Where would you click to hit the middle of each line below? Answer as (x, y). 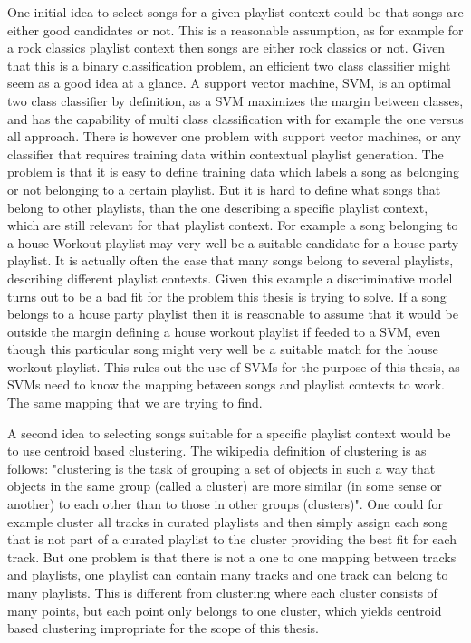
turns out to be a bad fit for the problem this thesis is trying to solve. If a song (227, 296)
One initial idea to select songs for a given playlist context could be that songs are (235, 12)
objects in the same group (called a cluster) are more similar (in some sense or (225, 486)
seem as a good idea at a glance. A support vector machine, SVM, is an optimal (229, 83)
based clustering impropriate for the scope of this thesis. (163, 628)
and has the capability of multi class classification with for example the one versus (235, 118)
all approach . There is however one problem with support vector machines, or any (235, 136)
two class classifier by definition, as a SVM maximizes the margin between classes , (235, 100)
